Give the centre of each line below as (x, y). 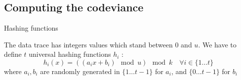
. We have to (217, 44)
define (13, 54)
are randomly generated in (80, 71)
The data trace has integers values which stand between (88, 44)
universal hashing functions (70, 54)
